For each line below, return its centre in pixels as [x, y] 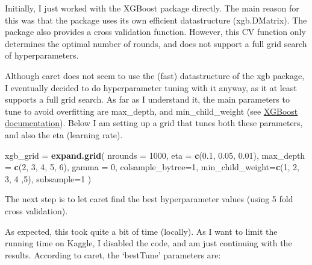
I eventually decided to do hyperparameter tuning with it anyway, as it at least [151, 87]
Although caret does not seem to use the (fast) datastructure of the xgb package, [155, 75]
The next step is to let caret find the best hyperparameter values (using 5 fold [149, 199]
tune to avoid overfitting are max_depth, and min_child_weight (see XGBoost [151, 111]
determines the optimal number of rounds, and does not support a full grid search [156, 43]
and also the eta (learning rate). [64, 134]
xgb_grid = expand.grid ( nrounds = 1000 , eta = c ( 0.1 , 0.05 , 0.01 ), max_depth [155, 155]
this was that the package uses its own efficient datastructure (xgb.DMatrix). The [156, 20]
